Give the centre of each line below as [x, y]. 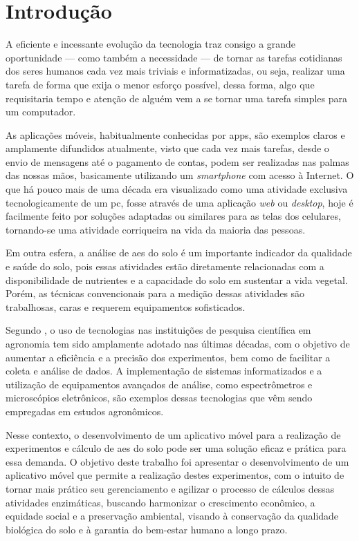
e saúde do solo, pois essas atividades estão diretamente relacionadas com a [165, 266]
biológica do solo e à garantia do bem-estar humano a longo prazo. [147, 529]
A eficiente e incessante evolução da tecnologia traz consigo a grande [151, 44]
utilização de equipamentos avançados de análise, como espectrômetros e [159, 384]
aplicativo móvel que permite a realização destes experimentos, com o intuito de [175, 475]
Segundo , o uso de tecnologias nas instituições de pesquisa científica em [158, 330]
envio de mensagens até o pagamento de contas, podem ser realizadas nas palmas [177, 161]
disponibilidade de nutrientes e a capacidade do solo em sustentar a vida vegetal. [177, 279]
